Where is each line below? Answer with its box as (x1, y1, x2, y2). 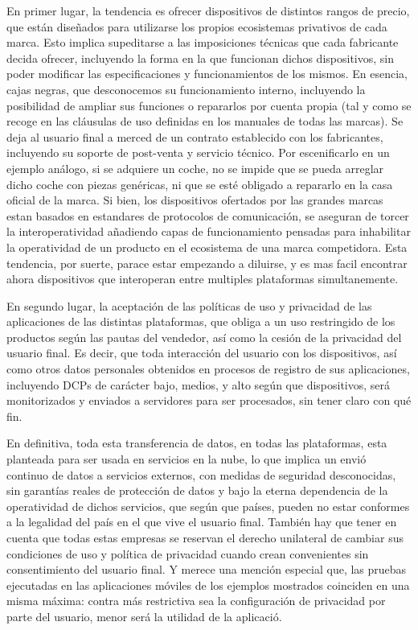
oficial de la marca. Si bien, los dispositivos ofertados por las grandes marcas (6, 191, 383, 208)
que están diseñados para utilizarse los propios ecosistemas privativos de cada (6, 18, 387, 35)
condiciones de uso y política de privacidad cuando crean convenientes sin (6, 545, 369, 562)
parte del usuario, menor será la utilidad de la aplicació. (6, 607, 282, 624)
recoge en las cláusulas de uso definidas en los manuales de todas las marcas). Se (6, 113, 404, 130)
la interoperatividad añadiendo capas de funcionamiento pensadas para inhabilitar (6, 223, 411, 240)
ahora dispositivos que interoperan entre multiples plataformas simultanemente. (6, 270, 399, 287)
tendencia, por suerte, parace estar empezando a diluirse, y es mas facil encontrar (6, 254, 408, 271)
